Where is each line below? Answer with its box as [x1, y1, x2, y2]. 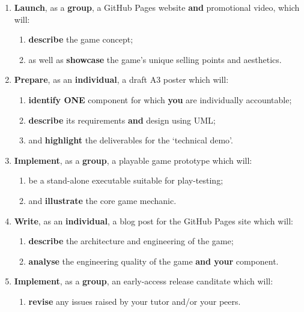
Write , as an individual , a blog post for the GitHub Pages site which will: [14, 214, 293, 227]
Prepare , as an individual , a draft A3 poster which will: [14, 73, 229, 86]
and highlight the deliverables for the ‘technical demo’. [28, 134, 233, 146]
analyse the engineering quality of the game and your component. [28, 254, 279, 267]
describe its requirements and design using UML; [28, 113, 216, 126]
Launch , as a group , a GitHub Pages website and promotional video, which [14, 1, 300, 13]
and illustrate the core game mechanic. [28, 194, 177, 206]
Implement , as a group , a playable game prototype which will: [14, 154, 252, 166]
